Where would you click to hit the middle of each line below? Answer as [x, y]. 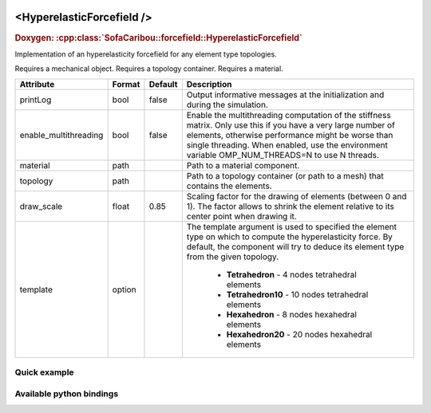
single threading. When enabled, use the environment [287, 145]
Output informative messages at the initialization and [285, 94]
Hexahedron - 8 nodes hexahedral [291, 314]
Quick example [45, 372]
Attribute [37, 84]
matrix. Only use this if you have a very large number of [291, 125]
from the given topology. [233, 257]
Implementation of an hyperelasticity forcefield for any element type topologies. [146, 54]
